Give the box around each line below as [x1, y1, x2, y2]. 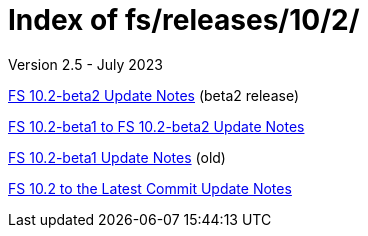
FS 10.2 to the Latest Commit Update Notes [8, 179, 292, 197]
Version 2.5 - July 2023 [8, 55, 163, 73]
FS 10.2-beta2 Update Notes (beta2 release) [8, 86, 300, 104]
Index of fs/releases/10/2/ [8, 3, 360, 37]
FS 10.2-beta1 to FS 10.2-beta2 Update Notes [8, 117, 305, 135]
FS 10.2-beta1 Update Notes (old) [8, 148, 226, 166]
